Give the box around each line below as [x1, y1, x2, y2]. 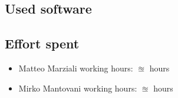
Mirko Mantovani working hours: [18, 81, 137, 94]
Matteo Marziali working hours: [18, 61, 133, 74]
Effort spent [5, 34, 80, 53]
